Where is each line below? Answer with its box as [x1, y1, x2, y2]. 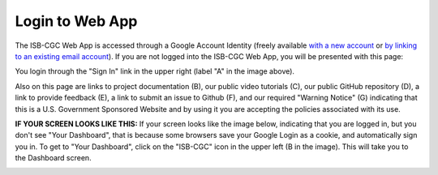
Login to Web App [15, 12, 138, 30]
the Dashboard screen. [15, 153, 92, 163]
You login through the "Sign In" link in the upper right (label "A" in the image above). [15, 66, 295, 76]
